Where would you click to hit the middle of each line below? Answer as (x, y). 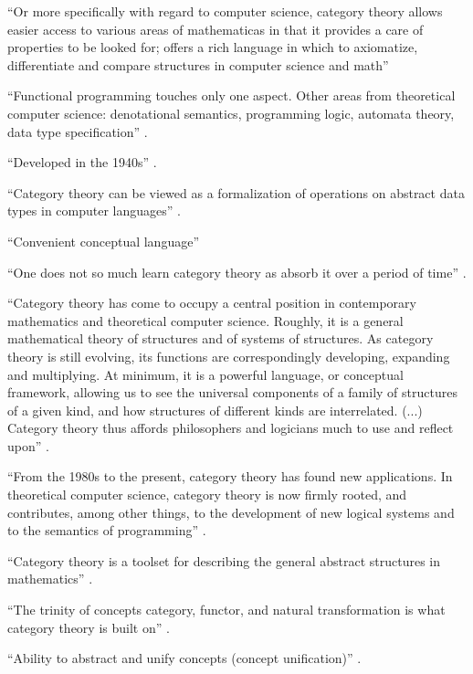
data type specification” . (78, 131)
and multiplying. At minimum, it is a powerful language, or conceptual (205, 374)
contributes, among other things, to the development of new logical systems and (231, 512)
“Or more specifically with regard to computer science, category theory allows (225, 11)
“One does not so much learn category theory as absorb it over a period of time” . (237, 272)
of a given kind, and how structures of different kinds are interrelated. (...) (215, 410)
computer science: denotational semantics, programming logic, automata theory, (231, 113)
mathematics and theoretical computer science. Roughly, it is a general (205, 320)
